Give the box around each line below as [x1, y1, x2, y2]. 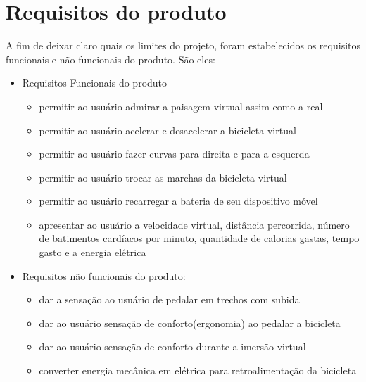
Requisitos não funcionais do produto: [22, 268, 186, 283]
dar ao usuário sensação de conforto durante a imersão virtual [39, 339, 306, 354]
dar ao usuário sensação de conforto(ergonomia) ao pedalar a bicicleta [39, 315, 341, 330]
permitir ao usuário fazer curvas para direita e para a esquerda [39, 146, 310, 161]
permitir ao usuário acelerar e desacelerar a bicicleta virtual [39, 122, 296, 137]
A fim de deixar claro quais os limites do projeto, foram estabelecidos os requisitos [6, 38, 360, 53]
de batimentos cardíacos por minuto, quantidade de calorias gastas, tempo [39, 231, 360, 246]
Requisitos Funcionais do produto [22, 75, 168, 90]
